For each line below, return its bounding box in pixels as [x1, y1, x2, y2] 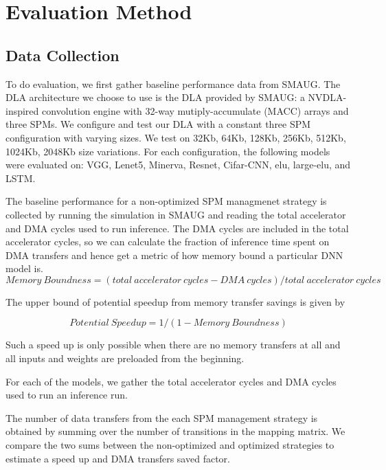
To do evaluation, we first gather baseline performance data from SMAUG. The [5, 76, 341, 91]
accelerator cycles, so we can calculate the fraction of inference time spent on [5, 234, 330, 249]
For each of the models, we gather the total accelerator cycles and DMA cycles [5, 374, 337, 388]
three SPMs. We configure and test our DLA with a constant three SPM [5, 117, 311, 131]
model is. [5, 261, 43, 276]
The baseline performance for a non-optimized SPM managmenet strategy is [5, 194, 327, 208]
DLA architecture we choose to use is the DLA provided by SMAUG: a [5, 90, 305, 104]
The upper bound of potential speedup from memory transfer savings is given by [5, 294, 345, 309]
